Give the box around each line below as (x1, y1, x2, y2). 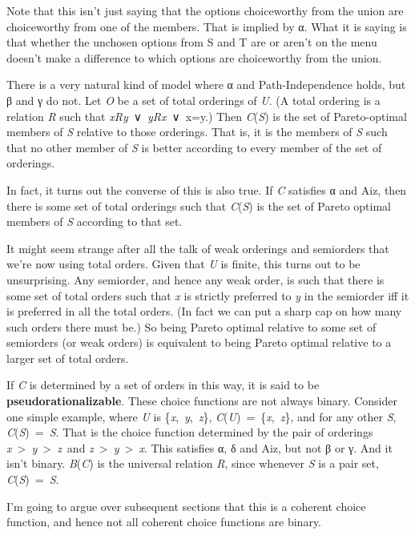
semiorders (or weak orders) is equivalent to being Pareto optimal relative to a (6, 334, 392, 351)
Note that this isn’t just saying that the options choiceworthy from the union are (6, 2, 404, 18)
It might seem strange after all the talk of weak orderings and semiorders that (6, 239, 389, 256)
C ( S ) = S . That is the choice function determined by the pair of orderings (6, 424, 373, 440)
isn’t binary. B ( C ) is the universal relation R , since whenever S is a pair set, (6, 455, 379, 472)
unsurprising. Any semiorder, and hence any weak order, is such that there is (6, 271, 385, 288)
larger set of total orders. (6, 349, 129, 366)
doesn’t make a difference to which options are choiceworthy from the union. (6, 49, 382, 66)
